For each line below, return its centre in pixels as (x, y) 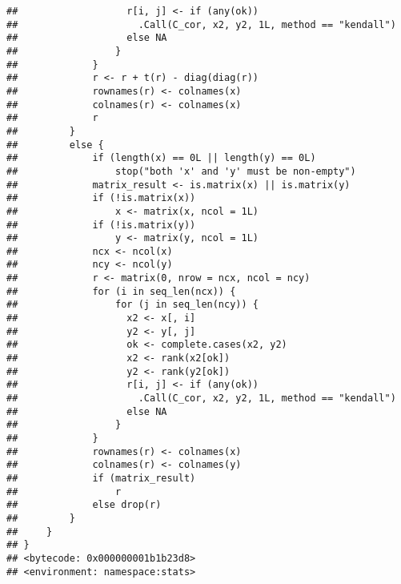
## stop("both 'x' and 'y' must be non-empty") (181, 171)
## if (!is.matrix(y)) (101, 225)
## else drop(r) (84, 505)
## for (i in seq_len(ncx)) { (121, 291)
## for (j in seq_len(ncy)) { (132, 305)
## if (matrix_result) (101, 478)
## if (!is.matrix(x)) (101, 198)
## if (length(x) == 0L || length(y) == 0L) (161, 158)
